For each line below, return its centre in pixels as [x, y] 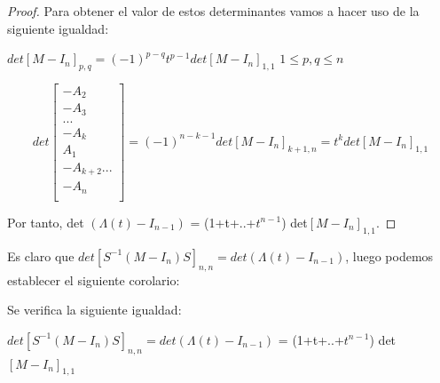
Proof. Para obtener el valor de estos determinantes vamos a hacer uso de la [213, 11]
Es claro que [41, 255]
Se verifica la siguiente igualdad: [94, 310]
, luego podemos [389, 255]
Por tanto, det [46, 222]
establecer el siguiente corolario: [94, 279]
